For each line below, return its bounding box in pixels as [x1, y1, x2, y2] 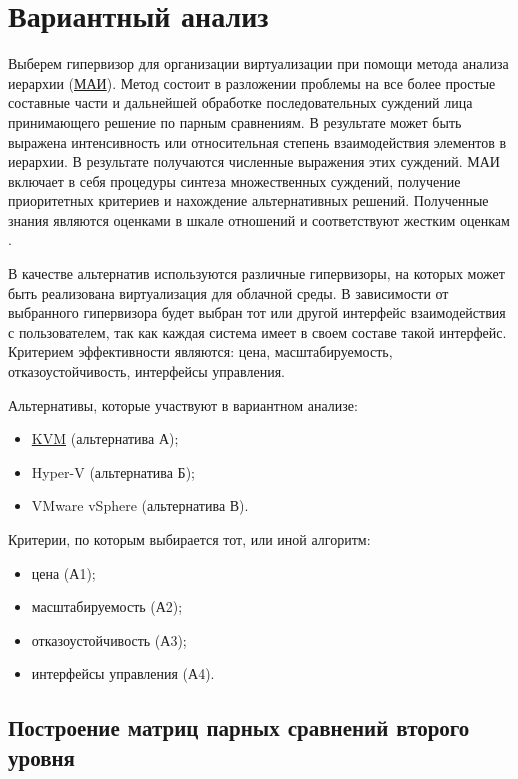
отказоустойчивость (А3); [31, 629, 187, 650]
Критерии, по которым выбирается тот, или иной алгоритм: [8, 529, 371, 549]
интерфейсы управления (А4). [31, 663, 215, 684]
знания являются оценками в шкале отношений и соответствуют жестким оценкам [8, 209, 510, 230]
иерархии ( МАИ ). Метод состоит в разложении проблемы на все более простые [8, 72, 496, 93]
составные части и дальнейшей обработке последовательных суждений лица [8, 92, 473, 113]
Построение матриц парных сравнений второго [8, 712, 470, 743]
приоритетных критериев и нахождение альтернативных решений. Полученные [8, 190, 489, 211]
